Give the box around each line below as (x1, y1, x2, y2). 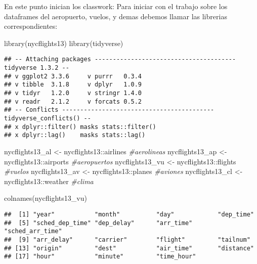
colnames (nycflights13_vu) (4, 193, 87, 203)
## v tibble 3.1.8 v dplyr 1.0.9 (4, 81, 142, 89)
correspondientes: (4, 21, 58, 31)
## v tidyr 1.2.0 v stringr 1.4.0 (4, 90, 142, 97)
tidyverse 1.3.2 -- (4, 64, 69, 72)
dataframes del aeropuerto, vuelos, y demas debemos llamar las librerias (4, 11, 227, 21)
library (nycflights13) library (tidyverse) (4, 37, 123, 48)
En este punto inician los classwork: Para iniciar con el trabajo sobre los (4, 1, 228, 11)
